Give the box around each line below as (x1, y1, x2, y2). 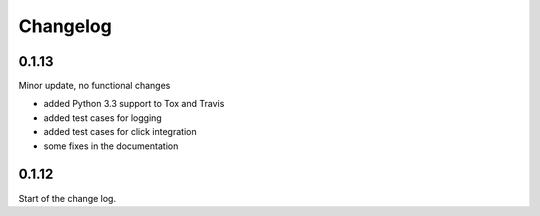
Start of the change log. (18, 192, 117, 204)
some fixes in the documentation (43, 140, 179, 152)
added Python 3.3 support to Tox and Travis (43, 98, 225, 110)
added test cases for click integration (43, 126, 197, 138)
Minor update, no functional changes (18, 80, 171, 92)
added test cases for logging (43, 111, 162, 124)
